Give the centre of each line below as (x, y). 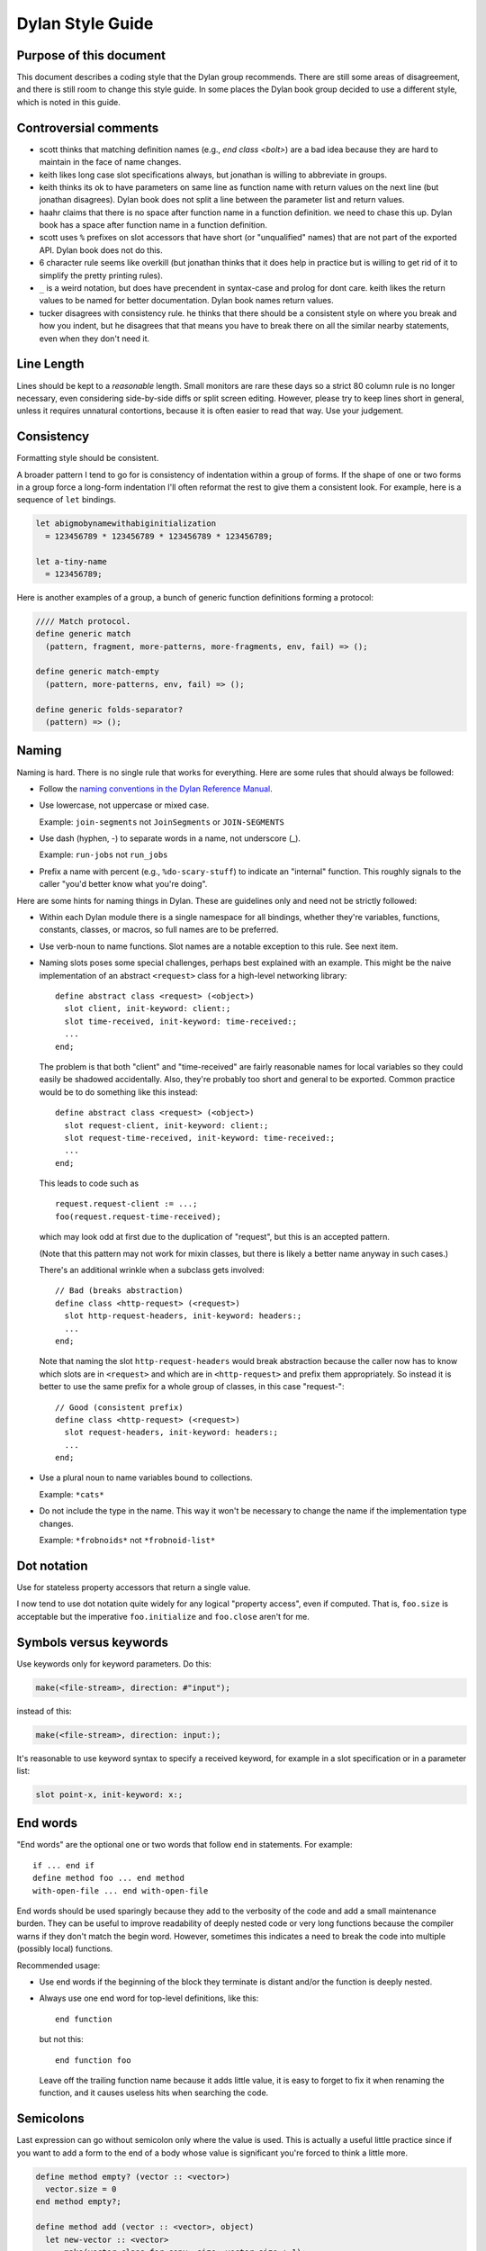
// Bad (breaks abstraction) (119, 1291)
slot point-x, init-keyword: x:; (109, 1794)
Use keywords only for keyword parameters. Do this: (114, 1663)
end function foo (93, 2060)
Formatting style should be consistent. (88, 458)
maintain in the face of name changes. (110, 162)
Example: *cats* (72, 1494)
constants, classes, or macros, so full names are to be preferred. (159, 930)
